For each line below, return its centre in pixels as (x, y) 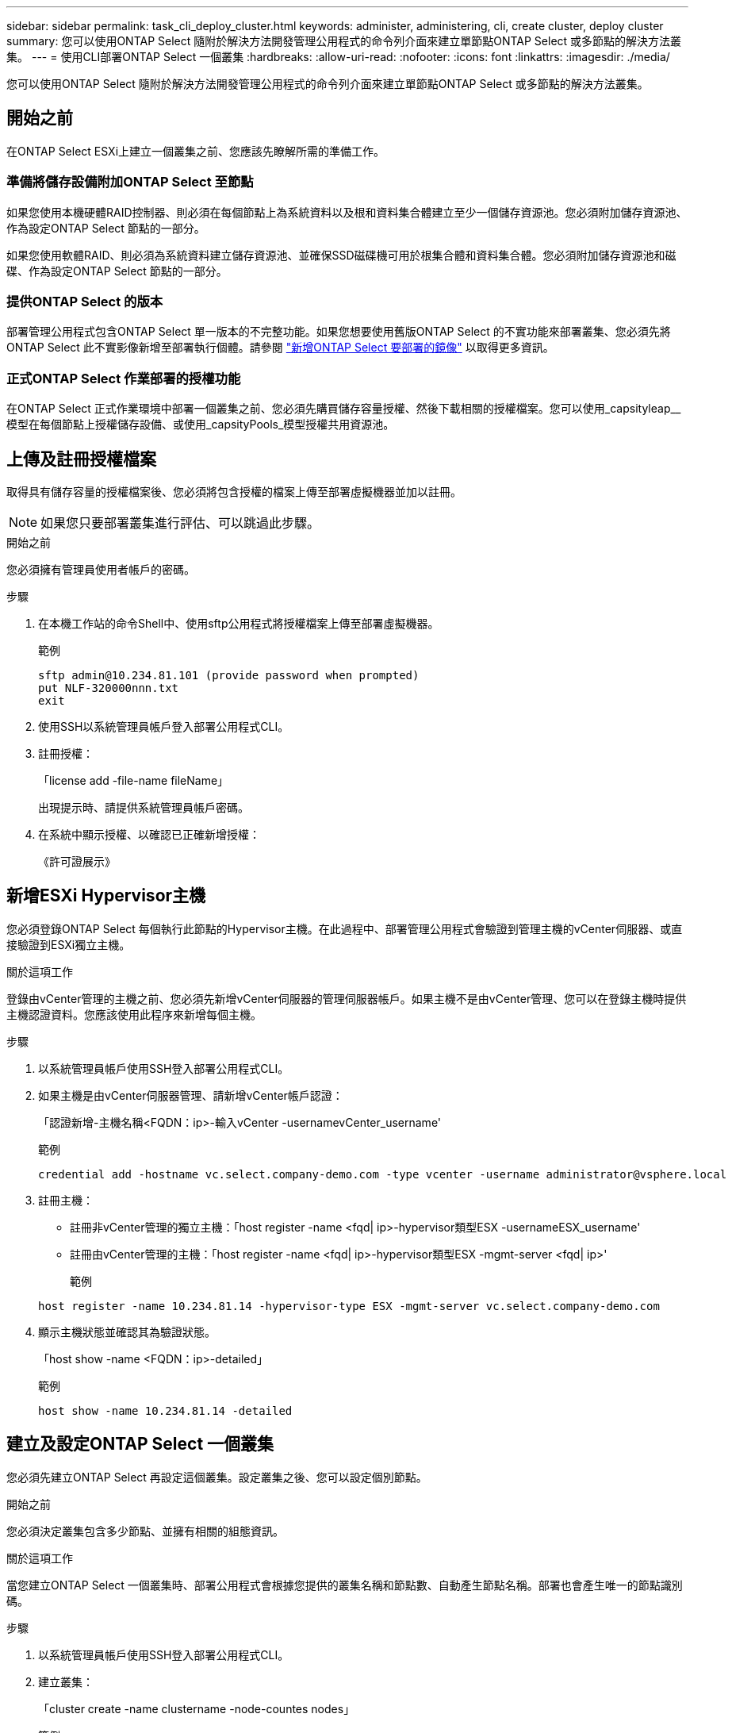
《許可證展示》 (77, 861)
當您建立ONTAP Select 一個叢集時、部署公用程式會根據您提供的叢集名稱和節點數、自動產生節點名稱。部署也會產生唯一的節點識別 (345, 1585)
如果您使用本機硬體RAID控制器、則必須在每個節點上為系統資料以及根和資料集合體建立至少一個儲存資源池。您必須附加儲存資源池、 (347, 212)
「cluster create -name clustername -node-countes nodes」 (197, 1708)
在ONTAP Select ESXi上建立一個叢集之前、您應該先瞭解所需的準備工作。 (196, 151)
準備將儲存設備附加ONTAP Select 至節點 (130, 182)
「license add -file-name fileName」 (134, 780)
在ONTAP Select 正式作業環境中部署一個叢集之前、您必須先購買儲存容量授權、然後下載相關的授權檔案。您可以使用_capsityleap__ (344, 409)
